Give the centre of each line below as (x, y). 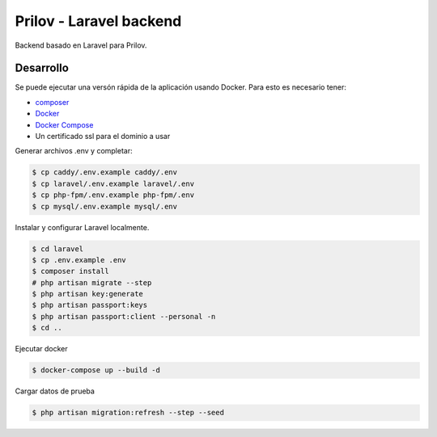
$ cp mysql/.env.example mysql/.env (105, 206)
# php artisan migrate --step (92, 282)
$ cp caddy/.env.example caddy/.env (105, 172)
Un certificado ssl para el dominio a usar (103, 137)
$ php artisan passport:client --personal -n (124, 316)
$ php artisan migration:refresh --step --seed (128, 413)
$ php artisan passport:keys (90, 305)
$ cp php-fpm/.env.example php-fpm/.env (113, 195)
